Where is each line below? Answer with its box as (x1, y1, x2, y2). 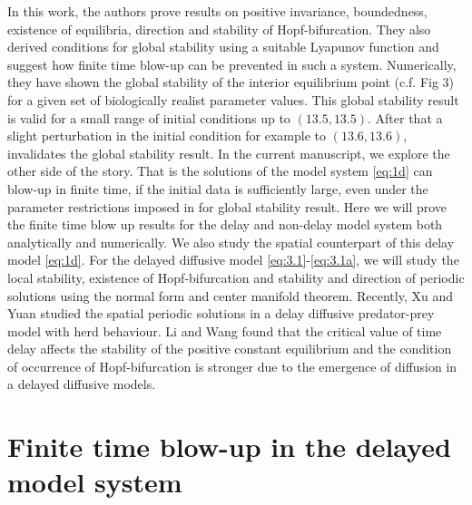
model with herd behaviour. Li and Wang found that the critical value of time (7, 321, 442, 340)
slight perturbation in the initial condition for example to (7, 126, 327, 145)
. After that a (368, 108, 443, 127)
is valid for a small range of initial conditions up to (7, 108, 290, 127)
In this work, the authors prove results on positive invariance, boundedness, (7, 2, 428, 20)
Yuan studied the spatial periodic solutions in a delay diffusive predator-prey (7, 304, 435, 323)
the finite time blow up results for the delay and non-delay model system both (7, 215, 443, 234)
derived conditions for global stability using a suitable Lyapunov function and (7, 37, 439, 56)
